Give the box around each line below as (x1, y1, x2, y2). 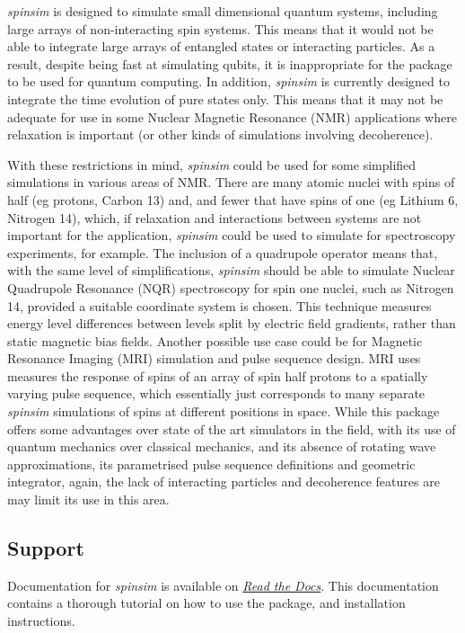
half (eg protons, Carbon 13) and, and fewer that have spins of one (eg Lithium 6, (7, 190, 459, 209)
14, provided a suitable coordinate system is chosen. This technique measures (7, 296, 432, 315)
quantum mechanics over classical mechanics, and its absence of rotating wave (7, 437, 436, 456)
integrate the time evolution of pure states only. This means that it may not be (7, 89, 443, 108)
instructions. (7, 611, 75, 630)
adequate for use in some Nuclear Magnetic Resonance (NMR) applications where (7, 107, 457, 126)
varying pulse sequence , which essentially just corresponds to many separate (7, 384, 426, 403)
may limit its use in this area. (7, 490, 170, 509)
